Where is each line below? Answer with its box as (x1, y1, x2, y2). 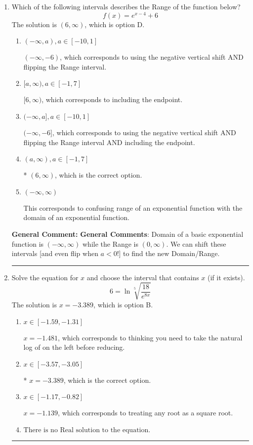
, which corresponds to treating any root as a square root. (58, 408, 233, 418)
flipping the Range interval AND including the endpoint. (23, 137, 195, 147)
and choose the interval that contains (86, 272, 199, 282)
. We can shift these (166, 238, 226, 249)
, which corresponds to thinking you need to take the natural (58, 332, 243, 342)
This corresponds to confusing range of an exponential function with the (23, 202, 243, 213)
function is (11, 238, 44, 249)
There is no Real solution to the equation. (23, 426, 151, 434)
